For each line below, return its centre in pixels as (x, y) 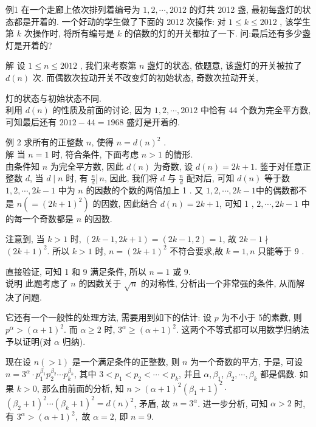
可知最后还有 (31, 121)
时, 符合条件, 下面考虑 (95, 154)
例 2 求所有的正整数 (45, 142)
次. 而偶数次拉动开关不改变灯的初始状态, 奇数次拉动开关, (145, 77)
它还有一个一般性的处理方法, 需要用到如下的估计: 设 (109, 317)
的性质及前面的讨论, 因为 (102, 110)
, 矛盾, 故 (152, 403)
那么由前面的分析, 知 (83, 388)
